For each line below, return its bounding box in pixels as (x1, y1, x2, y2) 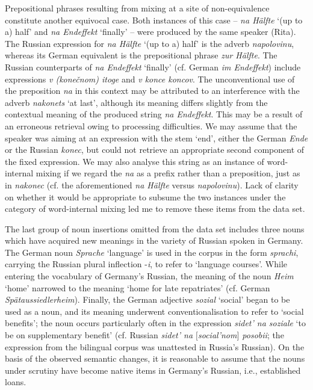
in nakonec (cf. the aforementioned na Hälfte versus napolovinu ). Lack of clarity (5, 178, 299, 191)
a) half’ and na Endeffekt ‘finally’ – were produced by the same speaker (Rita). (5, 25, 296, 38)
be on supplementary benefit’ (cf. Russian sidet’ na (5, 329, 193, 341)
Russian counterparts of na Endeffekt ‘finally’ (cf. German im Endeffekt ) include (5, 60, 301, 73)
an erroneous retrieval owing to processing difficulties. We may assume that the (5, 119, 297, 132)
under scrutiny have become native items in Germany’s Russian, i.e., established (5, 364, 301, 376)
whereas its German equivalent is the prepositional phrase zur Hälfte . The (5, 49, 277, 61)
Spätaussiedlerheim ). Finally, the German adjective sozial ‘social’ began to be (5, 293, 290, 306)
